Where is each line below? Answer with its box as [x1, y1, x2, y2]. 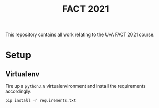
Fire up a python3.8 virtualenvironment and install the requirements [5, 83, 146, 89]
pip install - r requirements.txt [5, 98, 76, 103]
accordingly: [5, 88, 32, 94]
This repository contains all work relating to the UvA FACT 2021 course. [5, 31, 155, 38]
